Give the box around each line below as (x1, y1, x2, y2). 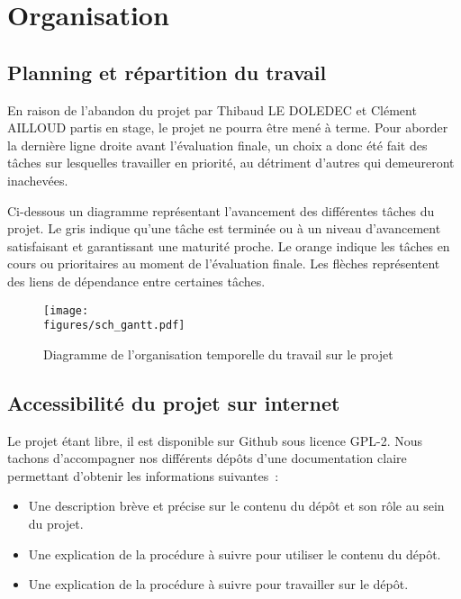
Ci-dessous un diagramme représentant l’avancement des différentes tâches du (7, 201, 435, 220)
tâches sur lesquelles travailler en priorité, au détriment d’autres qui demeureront (7, 153, 455, 172)
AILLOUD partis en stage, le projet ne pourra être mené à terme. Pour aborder (7, 118, 448, 137)
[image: (43, 304, 89, 317)
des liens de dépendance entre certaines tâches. (7, 271, 266, 290)
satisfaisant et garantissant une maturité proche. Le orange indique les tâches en (7, 236, 450, 255)
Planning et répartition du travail (7, 58, 327, 86)
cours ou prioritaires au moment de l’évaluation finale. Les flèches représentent (7, 254, 440, 273)
